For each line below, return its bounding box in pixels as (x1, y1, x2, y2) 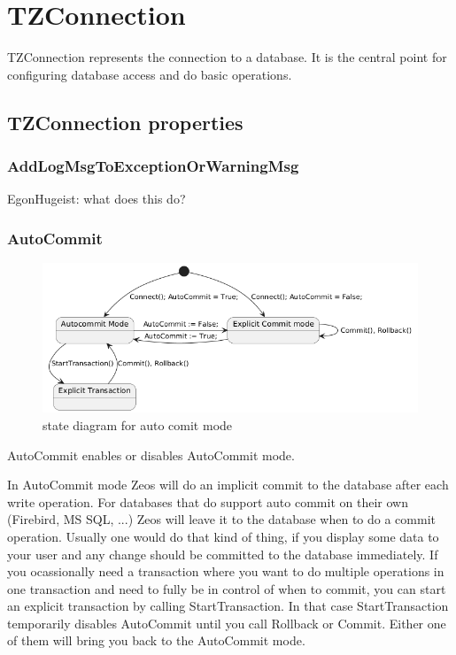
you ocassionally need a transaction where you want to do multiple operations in (7, 562, 444, 581)
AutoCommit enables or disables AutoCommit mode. (7, 445, 295, 464)
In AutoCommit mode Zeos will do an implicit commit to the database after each (7, 475, 449, 494)
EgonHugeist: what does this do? (7, 189, 186, 208)
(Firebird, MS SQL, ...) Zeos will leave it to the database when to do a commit (7, 510, 436, 528)
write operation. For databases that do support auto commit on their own (7, 492, 408, 511)
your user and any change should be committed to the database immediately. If (7, 544, 438, 563)
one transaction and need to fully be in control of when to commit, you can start (7, 579, 446, 597)
